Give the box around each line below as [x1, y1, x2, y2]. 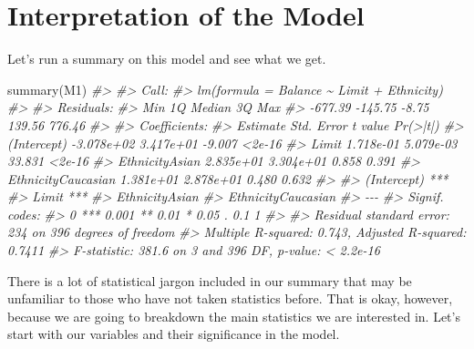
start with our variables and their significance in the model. [7, 324, 340, 344]
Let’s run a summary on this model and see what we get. [7, 49, 326, 68]
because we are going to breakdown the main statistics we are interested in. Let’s [7, 306, 460, 325]
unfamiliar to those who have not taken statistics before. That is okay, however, [7, 289, 453, 308]
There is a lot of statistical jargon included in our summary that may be [7, 271, 412, 290]
